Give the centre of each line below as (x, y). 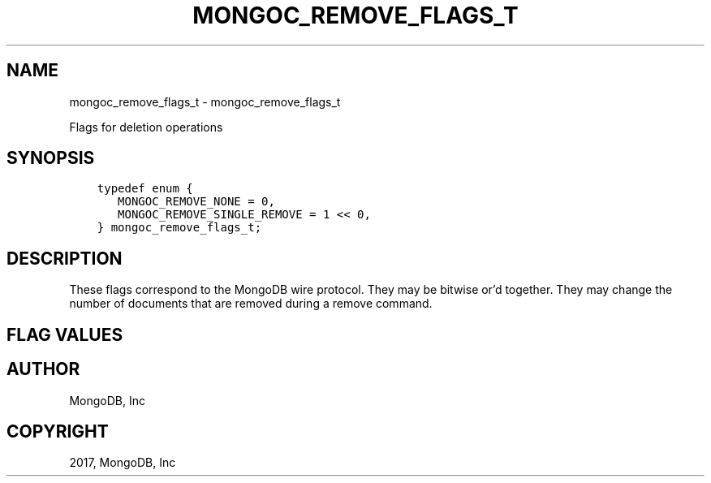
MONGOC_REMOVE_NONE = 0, (196, 202)
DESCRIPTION (65, 258)
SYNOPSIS (51, 158)
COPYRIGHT (58, 431)
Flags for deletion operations (146, 127)
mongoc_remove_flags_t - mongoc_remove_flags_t (205, 101)
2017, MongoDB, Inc (123, 463)
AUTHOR (43, 369)
